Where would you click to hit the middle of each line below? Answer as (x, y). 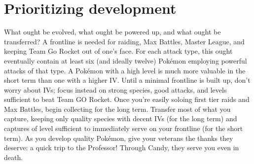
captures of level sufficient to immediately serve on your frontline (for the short (124, 128)
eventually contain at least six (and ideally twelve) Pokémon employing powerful (126, 60)
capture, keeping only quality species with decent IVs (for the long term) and (121, 118)
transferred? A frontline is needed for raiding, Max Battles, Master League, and (124, 41)
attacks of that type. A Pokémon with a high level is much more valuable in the (125, 70)
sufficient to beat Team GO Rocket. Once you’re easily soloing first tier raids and (127, 99)
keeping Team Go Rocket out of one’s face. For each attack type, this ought (118, 51)
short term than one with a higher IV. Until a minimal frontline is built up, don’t (127, 80)
